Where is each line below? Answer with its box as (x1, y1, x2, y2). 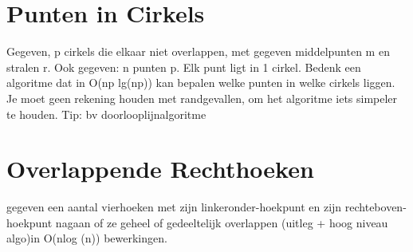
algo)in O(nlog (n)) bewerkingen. (6, 230, 167, 246)
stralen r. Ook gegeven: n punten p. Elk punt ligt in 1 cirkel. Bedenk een (6, 58, 361, 75)
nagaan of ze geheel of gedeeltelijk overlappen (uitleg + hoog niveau (55, 214, 388, 230)
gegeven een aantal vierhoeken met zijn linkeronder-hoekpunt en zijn (6, 199, 342, 215)
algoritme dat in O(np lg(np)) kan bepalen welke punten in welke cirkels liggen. (6, 74, 395, 91)
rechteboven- (344, 199, 407, 215)
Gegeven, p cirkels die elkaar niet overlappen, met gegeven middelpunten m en (6, 43, 390, 60)
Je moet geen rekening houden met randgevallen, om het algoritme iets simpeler (6, 89, 398, 106)
